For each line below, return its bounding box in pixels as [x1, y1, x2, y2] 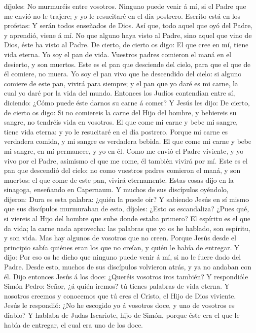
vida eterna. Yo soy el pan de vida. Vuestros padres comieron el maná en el [4, 49, 231, 59]
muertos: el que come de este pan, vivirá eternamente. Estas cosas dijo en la [4, 174, 234, 185]
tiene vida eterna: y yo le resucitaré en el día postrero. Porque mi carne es [4, 126, 228, 136]
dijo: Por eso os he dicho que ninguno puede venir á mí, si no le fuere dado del [4, 252, 241, 262]
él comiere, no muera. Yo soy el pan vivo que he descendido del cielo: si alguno [4, 68, 242, 79]
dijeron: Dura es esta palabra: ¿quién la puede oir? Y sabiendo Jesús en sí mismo [4, 194, 249, 204]
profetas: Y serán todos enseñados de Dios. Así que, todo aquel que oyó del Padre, [4, 20, 253, 31]
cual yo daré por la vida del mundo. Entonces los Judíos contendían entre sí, [4, 88, 235, 98]
